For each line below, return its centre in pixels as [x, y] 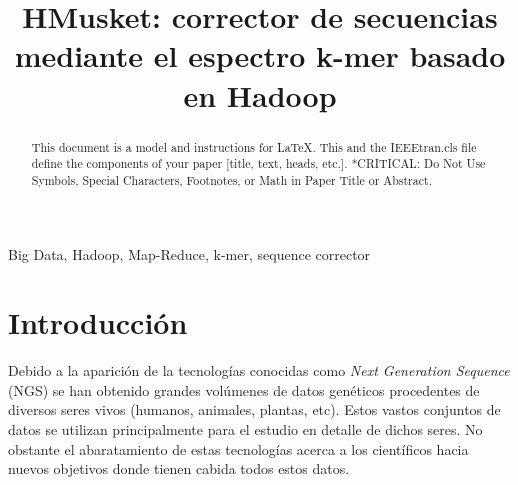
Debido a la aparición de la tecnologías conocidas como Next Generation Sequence [259, 370]
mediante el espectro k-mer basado [260, 55]
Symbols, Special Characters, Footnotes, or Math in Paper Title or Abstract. [231, 179]
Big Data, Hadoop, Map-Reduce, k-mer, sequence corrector [189, 253]
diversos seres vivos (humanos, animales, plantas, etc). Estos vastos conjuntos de [254, 409]
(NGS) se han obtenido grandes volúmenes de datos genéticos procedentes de [244, 389]
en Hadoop [260, 94]
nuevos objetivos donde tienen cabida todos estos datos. [179, 468]
